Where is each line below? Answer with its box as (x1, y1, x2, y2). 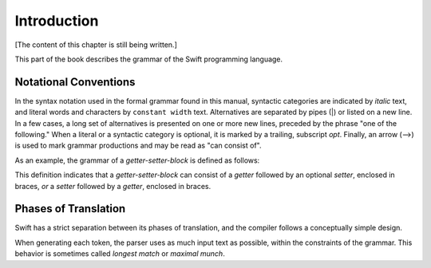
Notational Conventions (14, 75, 136, 89)
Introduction (14, 12, 99, 30)
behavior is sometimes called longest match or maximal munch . (14, 249, 225, 258)
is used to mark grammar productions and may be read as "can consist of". (14, 140, 262, 151)
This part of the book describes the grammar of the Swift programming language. (14, 54, 283, 64)
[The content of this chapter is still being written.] (14, 40, 177, 49)
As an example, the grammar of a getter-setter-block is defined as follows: (14, 156, 260, 165)
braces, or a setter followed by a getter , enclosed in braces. (14, 181, 212, 191)
